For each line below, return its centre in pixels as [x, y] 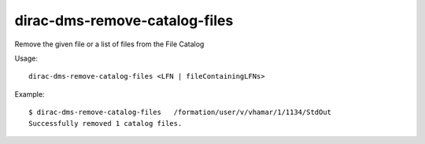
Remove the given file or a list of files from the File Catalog [109, 44]
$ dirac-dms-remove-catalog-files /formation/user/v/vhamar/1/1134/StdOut [180, 113]
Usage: [26, 58]
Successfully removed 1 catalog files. [105, 123]
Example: [30, 94]
